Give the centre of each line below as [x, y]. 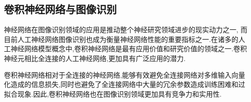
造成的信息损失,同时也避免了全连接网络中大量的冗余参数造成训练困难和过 [128, 84]
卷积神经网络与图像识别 [60, 9]
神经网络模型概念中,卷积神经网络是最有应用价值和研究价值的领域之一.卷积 [129, 49]
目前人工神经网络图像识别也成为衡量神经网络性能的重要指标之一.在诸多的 [121, 39]
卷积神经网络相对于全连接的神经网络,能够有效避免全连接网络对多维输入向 [121, 74]
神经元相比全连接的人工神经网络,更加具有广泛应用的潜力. [95, 58]
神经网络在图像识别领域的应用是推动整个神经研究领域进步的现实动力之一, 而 [126, 30]
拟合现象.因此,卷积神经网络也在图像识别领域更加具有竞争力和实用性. [113, 93]
